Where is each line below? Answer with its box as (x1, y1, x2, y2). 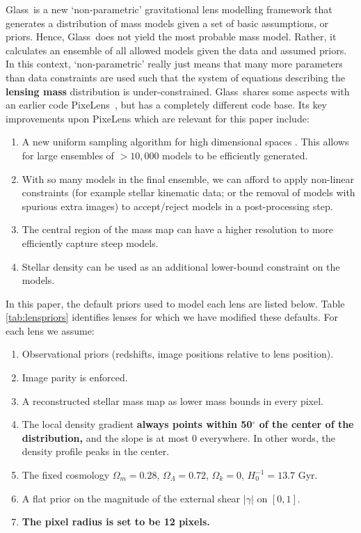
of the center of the (259, 417, 354, 431)
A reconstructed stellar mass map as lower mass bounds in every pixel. (22, 393, 323, 408)
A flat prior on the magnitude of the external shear (22, 491, 241, 505)
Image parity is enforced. (22, 370, 128, 385)
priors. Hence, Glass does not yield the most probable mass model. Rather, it (6, 29, 337, 44)
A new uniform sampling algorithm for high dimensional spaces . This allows (22, 134, 349, 149)
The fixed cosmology (22, 468, 110, 482)
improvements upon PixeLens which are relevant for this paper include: (6, 111, 310, 125)
